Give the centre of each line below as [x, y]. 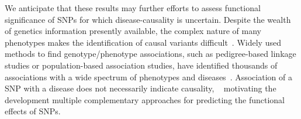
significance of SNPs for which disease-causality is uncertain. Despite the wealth [148, 19]
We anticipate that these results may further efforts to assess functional [133, 8]
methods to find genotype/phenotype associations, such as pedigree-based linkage [150, 54]
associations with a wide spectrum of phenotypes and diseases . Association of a [148, 76]
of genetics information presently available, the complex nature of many [133, 31]
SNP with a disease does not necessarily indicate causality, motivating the [141, 88]
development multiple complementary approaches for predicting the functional [145, 99]
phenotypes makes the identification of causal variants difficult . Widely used [143, 42]
